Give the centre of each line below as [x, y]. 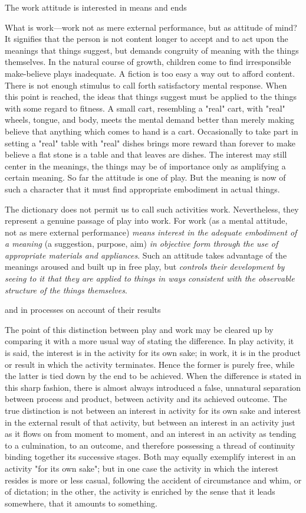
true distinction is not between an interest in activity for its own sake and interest [153, 410]
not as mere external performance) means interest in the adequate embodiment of [151, 232]
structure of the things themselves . [66, 290]
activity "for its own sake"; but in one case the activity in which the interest [142, 468]
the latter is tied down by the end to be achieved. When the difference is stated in [153, 376]
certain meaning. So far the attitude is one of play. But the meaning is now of [145, 177]
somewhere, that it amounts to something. [81, 503]
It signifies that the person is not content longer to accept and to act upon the [147, 39]
